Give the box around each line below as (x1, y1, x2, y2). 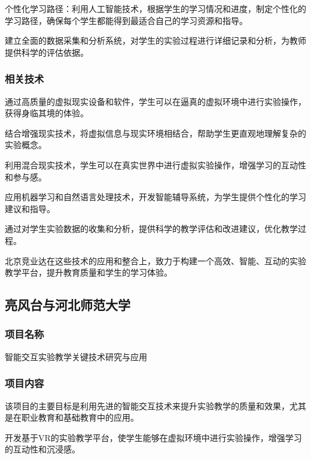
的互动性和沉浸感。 (5, 443, 80, 455)
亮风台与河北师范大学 (5, 295, 130, 314)
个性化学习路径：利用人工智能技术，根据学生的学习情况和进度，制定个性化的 (5, 2, 306, 14)
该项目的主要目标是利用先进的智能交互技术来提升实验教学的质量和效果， (5, 399, 289, 412)
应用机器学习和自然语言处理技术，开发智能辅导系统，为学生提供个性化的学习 (5, 191, 306, 203)
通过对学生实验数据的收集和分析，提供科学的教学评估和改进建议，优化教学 (5, 222, 298, 235)
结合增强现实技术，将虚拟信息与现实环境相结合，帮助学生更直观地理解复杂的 (5, 126, 306, 139)
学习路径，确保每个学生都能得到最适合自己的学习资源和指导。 (5, 14, 248, 26)
